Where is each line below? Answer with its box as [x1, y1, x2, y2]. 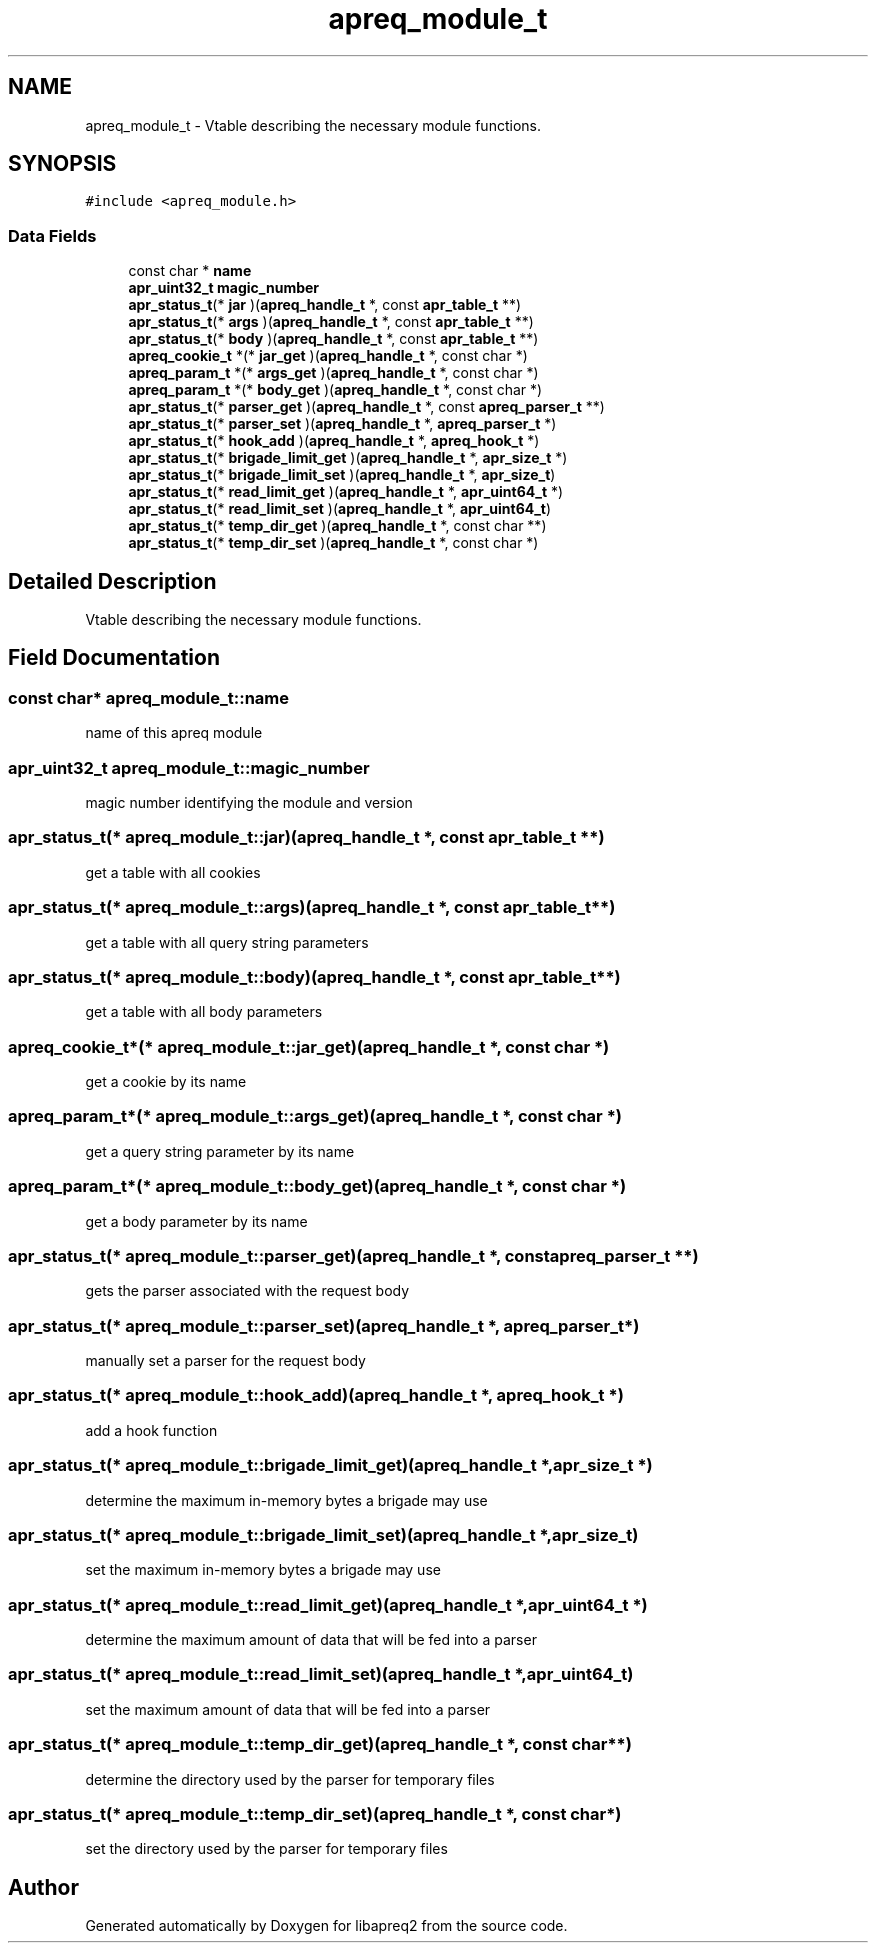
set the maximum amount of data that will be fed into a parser [85, 1700, 491, 1718]
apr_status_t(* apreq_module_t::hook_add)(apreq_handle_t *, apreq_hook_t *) [8, 1385, 624, 1406]
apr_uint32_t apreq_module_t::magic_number [8, 757, 370, 778]
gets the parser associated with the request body [85, 1282, 410, 1300]
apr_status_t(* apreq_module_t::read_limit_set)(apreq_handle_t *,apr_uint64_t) [8, 1664, 634, 1685]
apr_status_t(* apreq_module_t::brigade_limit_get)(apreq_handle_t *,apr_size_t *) [8, 1455, 653, 1476]
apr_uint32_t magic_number [128, 279, 320, 297]
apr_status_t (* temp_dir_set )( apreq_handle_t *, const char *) [128, 534, 539, 552]
